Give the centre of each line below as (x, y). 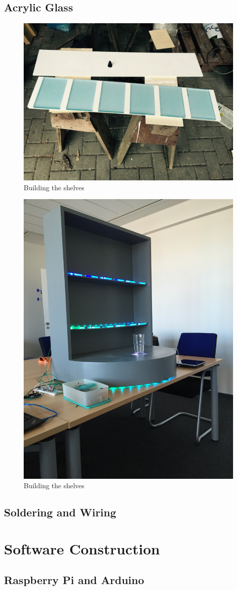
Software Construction (82, 548)
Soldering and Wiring (60, 512)
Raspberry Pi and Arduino (74, 580)
